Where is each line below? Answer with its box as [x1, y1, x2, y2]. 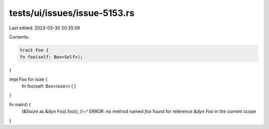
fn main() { [9, 101, 31, 107]
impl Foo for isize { [9, 76, 48, 82]
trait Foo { [19, 47, 49, 53]
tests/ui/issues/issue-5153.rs [9, 7, 134, 18]
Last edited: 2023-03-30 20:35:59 [9, 25, 80, 31]
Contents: [9, 34, 29, 40]
